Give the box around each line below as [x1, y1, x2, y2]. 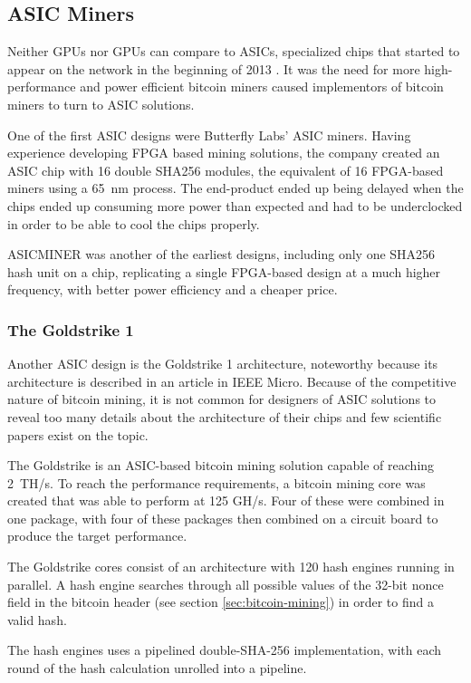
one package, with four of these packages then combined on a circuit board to [7, 508, 438, 527]
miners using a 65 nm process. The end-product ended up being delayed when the [7, 178, 464, 197]
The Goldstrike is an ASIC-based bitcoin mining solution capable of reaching [7, 456, 435, 475]
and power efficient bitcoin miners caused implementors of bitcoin [80, 77, 444, 96]
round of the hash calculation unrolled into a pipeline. [7, 659, 307, 678]
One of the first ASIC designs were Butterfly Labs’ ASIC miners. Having [7, 125, 411, 144]
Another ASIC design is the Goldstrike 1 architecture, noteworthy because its [7, 354, 438, 373]
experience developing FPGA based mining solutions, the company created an [7, 143, 440, 162]
